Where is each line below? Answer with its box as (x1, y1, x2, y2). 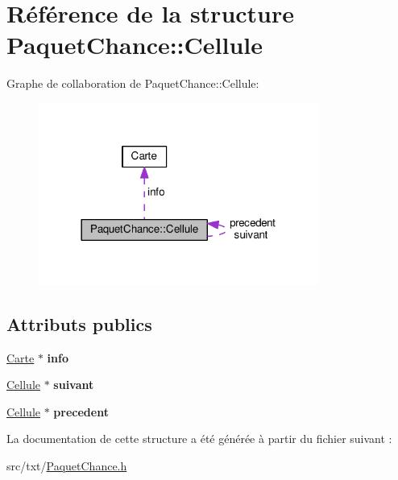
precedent (53, 403, 109, 420)
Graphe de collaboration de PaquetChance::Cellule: (6, 75, 259, 92)
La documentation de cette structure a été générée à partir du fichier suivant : (6, 430, 392, 447)
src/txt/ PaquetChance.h (6, 457, 127, 474)
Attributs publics (6, 311, 152, 336)
